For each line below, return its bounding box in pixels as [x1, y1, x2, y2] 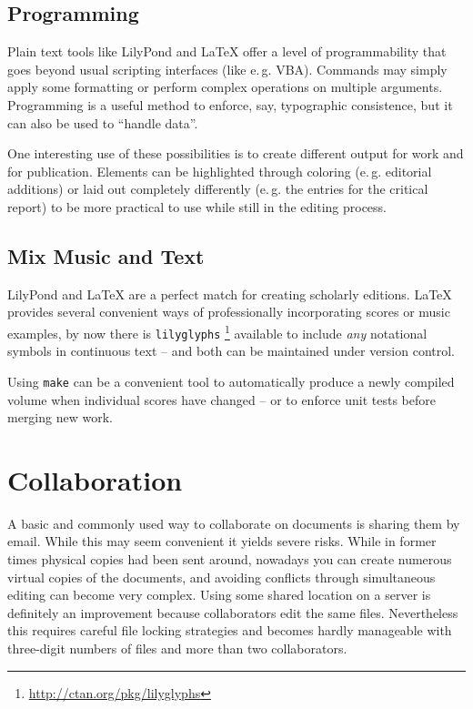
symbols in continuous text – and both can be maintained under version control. [7, 341, 456, 360]
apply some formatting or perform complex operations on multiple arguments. [7, 77, 443, 96]
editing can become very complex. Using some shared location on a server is [7, 585, 431, 604]
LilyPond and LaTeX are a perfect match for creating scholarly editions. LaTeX [7, 284, 452, 303]
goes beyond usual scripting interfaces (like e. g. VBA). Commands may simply [7, 59, 448, 78]
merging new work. [7, 408, 113, 427]
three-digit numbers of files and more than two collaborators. [7, 638, 347, 657]
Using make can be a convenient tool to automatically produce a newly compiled [7, 371, 455, 390]
